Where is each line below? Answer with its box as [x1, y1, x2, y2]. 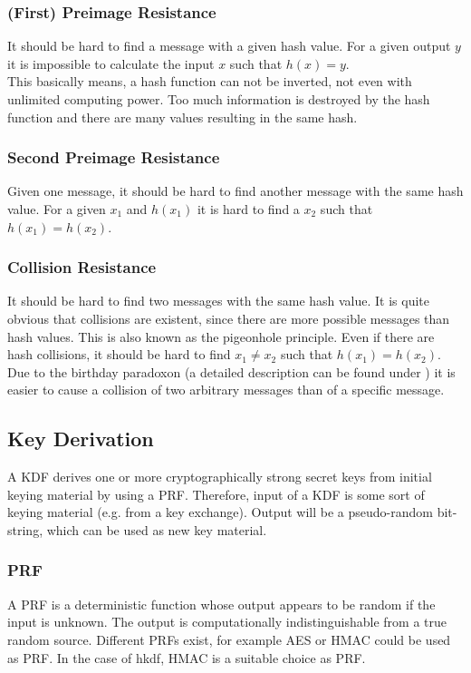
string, [7, 520, 43, 539]
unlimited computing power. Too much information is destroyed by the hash [7, 90, 430, 108]
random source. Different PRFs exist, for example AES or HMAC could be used [7, 629, 451, 649]
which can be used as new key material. [46, 520, 267, 539]
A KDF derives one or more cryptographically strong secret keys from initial [7, 467, 432, 486]
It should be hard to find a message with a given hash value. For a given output [7, 36, 451, 55]
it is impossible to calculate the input [7, 54, 215, 73]
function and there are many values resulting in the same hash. [7, 107, 358, 126]
